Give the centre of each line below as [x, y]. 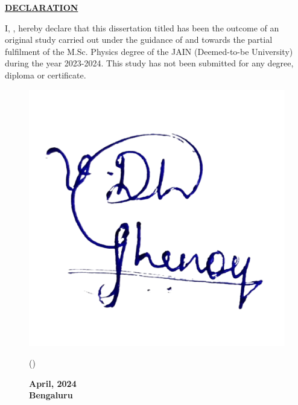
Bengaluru [51, 395]
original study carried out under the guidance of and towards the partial [139, 40]
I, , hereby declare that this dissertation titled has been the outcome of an [142, 27]
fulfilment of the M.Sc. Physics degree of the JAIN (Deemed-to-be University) [149, 51]
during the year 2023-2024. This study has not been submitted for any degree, [149, 63]
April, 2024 [53, 383]
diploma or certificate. [46, 75]
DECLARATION [42, 7]
